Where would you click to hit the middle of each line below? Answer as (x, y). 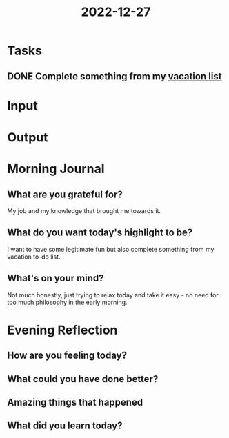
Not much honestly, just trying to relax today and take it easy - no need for (113, 295)
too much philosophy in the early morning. (67, 302)
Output (28, 137)
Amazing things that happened (75, 402)
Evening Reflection (62, 330)
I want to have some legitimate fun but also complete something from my (111, 249)
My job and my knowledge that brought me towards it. (84, 210)
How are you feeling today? (67, 356)
